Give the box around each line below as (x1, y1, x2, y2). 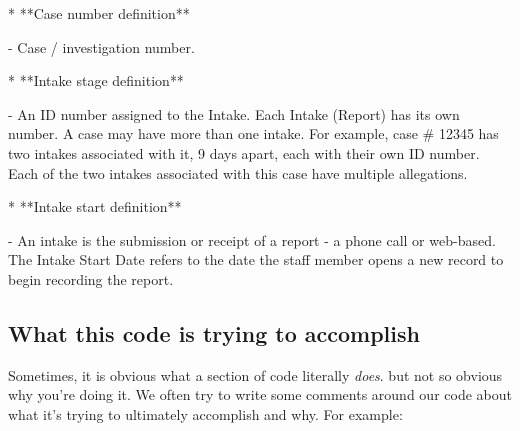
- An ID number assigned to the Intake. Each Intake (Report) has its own (8, 103, 460, 124)
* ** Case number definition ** (8, 3, 190, 23)
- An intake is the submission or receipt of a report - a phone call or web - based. (8, 229, 496, 250)
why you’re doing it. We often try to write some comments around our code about (8, 384, 512, 405)
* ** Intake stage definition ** (8, 70, 184, 91)
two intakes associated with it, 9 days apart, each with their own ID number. (8, 142, 480, 163)
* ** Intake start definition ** (8, 196, 182, 217)
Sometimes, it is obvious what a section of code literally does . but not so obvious (8, 364, 503, 385)
